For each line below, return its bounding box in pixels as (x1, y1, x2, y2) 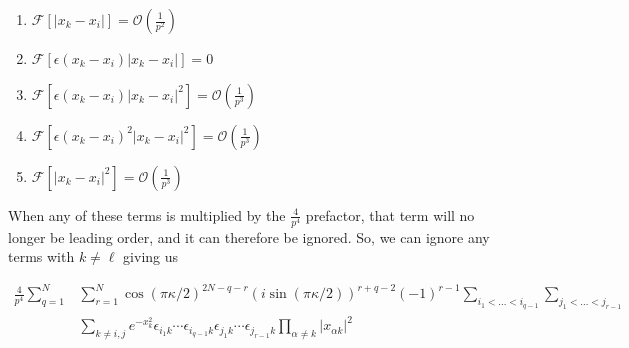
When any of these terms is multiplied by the (8, 204, 286, 225)
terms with (8, 246, 75, 267)
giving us (123, 246, 179, 267)
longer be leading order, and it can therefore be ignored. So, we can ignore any (8, 226, 490, 247)
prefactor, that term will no (305, 204, 475, 225)
